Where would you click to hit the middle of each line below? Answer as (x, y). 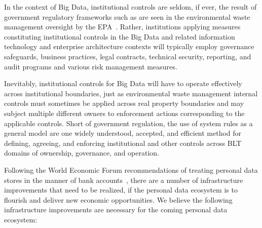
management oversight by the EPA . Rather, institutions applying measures (122, 27)
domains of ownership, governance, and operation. (82, 153)
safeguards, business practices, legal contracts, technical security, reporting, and (128, 56)
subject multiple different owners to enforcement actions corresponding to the (124, 113)
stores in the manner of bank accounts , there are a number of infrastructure (124, 180)
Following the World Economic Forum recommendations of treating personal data (131, 169)
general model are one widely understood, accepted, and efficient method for (123, 133)
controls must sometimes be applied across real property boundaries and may (124, 103)
